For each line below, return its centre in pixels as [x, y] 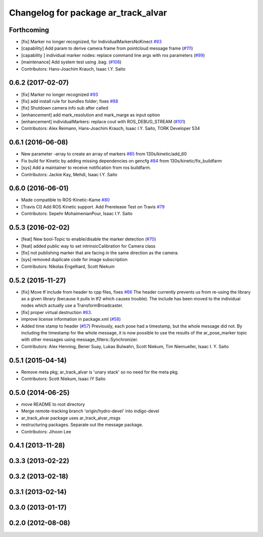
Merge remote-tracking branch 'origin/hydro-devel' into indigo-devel [90, 411]
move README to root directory [53, 404]
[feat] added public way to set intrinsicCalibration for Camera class [88, 246]
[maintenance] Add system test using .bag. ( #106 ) [71, 62]
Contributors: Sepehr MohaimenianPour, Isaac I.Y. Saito [77, 214]
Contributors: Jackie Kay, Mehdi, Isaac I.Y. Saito [69, 174]
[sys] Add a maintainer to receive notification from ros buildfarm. [86, 167]
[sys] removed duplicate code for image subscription [74, 259]
